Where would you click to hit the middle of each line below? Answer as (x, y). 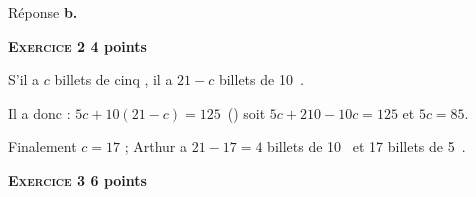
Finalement (42, 146)
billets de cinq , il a (113, 79)
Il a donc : (39, 112)
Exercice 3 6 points (77, 179)
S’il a (24, 79)
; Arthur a (156, 146)
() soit (246, 112)
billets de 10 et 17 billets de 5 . (366, 146)
